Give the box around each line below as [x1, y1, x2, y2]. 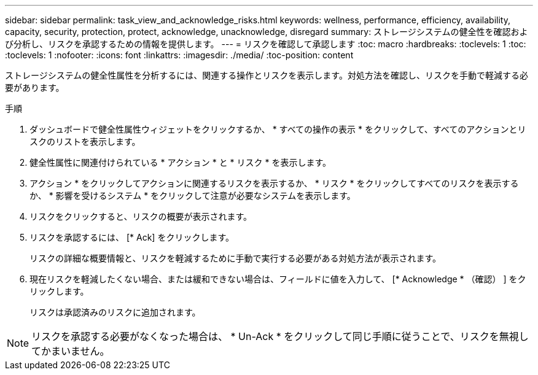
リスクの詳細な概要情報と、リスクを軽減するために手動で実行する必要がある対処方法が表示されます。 [29, 253, 442, 263]
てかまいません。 [31, 345, 110, 357]
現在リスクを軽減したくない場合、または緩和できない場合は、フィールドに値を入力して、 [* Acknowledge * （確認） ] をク [29, 274, 526, 284]
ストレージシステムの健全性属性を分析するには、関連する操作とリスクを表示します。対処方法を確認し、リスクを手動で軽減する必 [5, 70, 528, 80]
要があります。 [5, 82, 64, 93]
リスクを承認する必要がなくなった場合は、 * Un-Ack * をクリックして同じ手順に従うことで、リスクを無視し [31, 330, 529, 342]
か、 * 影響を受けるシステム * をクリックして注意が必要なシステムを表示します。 [29, 190, 356, 201]
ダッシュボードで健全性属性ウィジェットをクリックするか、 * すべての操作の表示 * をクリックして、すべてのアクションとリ [29, 124, 526, 134]
